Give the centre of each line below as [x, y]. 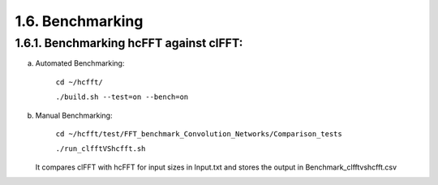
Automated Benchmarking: [80, 63]
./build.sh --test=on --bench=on [122, 97]
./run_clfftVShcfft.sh [101, 149]
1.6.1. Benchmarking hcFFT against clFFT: [129, 43]
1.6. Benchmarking [79, 21]
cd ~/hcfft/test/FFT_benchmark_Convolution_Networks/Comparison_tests [199, 133]
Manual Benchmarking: [74, 115]
